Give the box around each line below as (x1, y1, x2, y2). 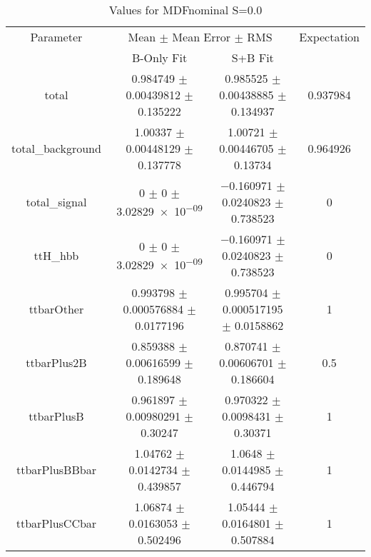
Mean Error (172, 29, 231, 45)
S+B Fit (231, 49, 274, 66)
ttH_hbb (34, 247, 79, 264)
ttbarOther (29, 301, 84, 317)
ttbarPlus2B (26, 354, 87, 371)
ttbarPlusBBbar (16, 461, 96, 478)
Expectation (299, 29, 360, 45)
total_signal (26, 194, 87, 210)
